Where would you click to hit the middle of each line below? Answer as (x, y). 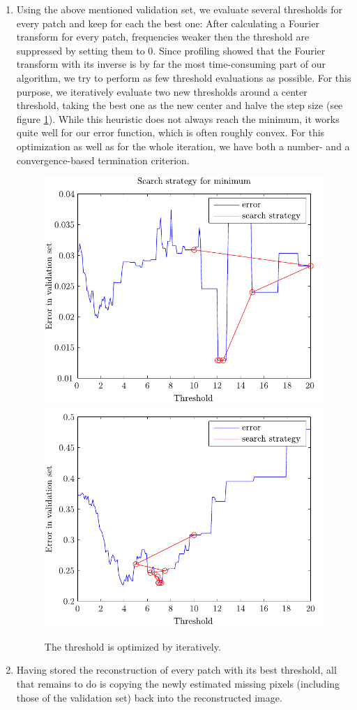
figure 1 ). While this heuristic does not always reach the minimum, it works (178, 118)
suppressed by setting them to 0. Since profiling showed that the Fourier (171, 50)
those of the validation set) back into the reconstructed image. (149, 697)
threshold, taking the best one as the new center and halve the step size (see (180, 105)
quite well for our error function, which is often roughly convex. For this (170, 132)
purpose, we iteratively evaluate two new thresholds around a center (162, 91)
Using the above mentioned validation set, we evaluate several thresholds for (179, 9)
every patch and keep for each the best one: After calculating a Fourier (168, 23)
